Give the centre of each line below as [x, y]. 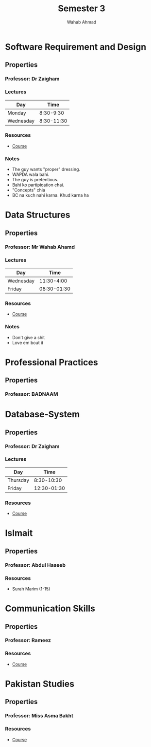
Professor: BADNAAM [32, 394]
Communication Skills [50, 608]
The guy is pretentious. [35, 180]
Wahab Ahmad [82, 22]
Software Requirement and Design [76, 47]
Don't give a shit [28, 337]
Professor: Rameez [28, 640]
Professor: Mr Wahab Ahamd [40, 247]
